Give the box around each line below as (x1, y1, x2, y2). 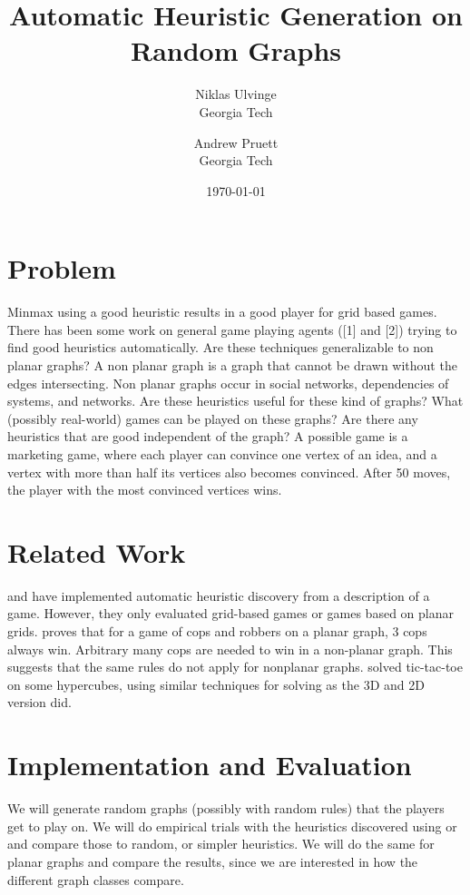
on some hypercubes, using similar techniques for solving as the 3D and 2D (7, 674, 425, 693)
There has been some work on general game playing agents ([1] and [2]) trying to (7, 320, 457, 339)
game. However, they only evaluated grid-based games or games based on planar (7, 604, 454, 623)
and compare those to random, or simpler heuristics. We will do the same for (7, 834, 435, 853)
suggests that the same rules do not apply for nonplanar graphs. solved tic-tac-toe (7, 657, 463, 676)
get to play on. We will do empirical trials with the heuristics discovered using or (7, 816, 457, 835)
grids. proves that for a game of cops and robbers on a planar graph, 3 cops (7, 622, 427, 641)
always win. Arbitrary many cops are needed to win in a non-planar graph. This (7, 639, 453, 658)
